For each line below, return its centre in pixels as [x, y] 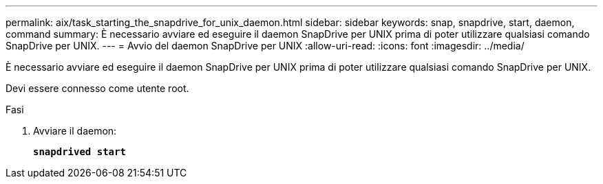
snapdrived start [80, 152]
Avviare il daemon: [75, 131]
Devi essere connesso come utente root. [97, 88]
